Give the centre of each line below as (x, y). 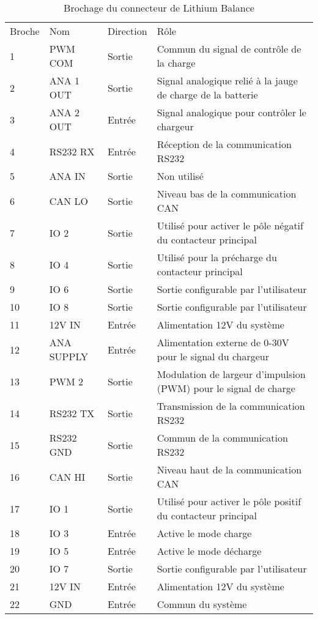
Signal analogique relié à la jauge (227, 80)
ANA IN (67, 176)
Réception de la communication (224, 144)
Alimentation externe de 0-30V (223, 342)
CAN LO (69, 201)
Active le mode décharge (209, 551)
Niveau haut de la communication (229, 469)
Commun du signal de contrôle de (229, 49)
